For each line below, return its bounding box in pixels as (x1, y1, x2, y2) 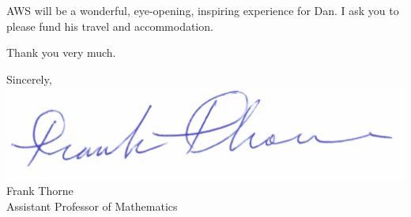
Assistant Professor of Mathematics (6, 197, 178, 214)
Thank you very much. (6, 44, 116, 61)
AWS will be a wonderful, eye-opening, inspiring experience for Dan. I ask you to (6, 2, 399, 18)
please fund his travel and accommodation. (6, 17, 213, 34)
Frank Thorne (6, 182, 74, 199)
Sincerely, (6, 70, 52, 87)
